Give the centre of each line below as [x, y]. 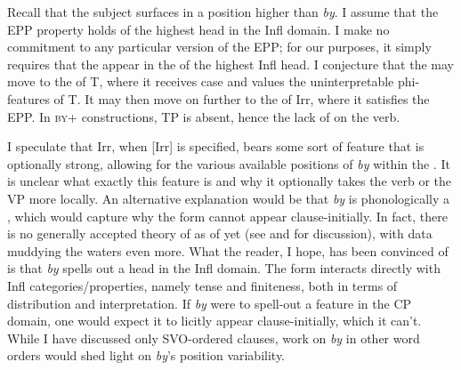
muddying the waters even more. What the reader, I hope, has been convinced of [228, 250]
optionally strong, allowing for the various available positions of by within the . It [229, 163]
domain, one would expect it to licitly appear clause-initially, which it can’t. [214, 321]
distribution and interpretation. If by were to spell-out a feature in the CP [210, 303]
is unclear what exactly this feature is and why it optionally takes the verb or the [230, 181]
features [28, 98]
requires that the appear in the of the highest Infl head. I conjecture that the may [230, 64]
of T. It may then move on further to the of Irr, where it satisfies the [242, 98]
